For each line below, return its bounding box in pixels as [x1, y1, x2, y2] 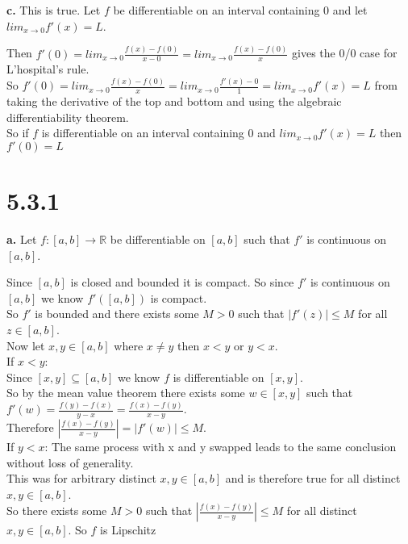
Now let [6, 337, 45, 354]
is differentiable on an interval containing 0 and [41, 124, 276, 141]
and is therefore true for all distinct [225, 470, 401, 487]
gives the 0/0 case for [292, 44, 398, 61]
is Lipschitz [100, 521, 156, 538]
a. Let [6, 231, 37, 248]
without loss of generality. [6, 454, 134, 471]
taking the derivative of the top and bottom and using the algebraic [6, 93, 342, 110]
